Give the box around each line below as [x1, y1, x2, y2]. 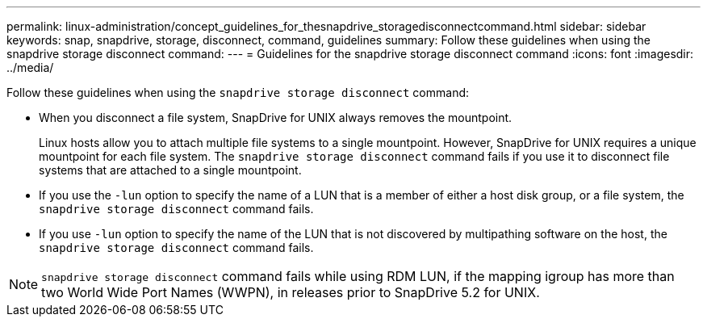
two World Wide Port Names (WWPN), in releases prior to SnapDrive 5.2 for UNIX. [41, 284, 540, 300]
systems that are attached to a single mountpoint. [39, 163, 302, 177]
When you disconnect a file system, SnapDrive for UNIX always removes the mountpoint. [39, 111, 512, 124]
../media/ [6, 61, 54, 74]
